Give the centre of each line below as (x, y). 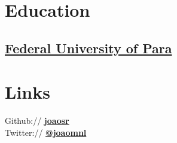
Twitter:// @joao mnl (46, 132)
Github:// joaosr (37, 121)
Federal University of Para (89, 48)
